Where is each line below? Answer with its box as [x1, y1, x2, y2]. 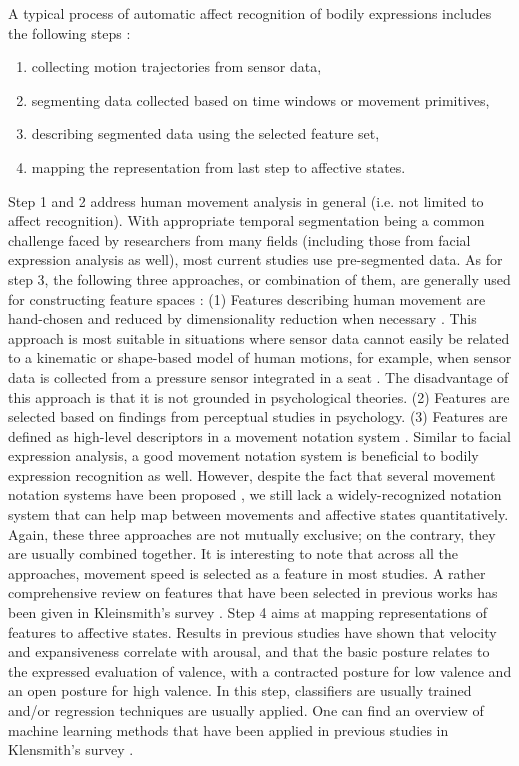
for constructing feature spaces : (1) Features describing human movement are [8, 288, 486, 309]
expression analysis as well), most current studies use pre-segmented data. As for [8, 249, 503, 270]
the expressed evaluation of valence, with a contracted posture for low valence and [8, 660, 512, 681]
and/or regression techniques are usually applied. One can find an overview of [8, 700, 484, 720]
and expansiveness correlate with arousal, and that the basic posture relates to [8, 641, 490, 662]
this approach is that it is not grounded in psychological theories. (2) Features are [8, 386, 510, 407]
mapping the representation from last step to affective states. [31, 156, 406, 177]
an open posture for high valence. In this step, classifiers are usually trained [8, 680, 472, 701]
